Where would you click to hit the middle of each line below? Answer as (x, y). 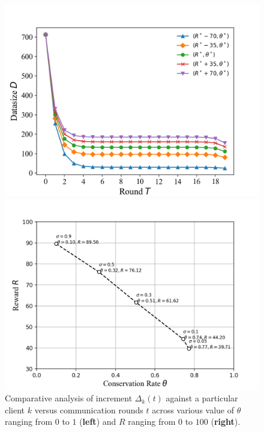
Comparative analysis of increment (69, 398)
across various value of (193, 409)
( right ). (226, 421)
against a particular (202, 398)
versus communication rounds (89, 409)
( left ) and (98, 421)
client (15, 409)
